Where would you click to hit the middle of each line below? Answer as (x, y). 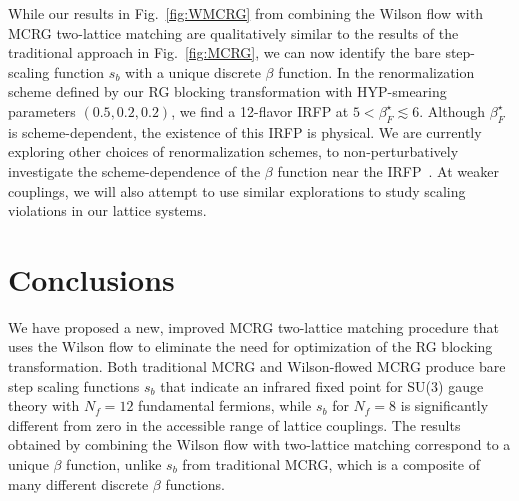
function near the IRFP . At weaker (388, 170)
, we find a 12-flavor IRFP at (260, 110)
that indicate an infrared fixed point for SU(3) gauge (322, 385)
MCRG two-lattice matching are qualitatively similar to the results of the (233, 32)
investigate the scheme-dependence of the (134, 170)
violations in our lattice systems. (107, 210)
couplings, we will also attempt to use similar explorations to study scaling (237, 190)
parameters (42, 110)
